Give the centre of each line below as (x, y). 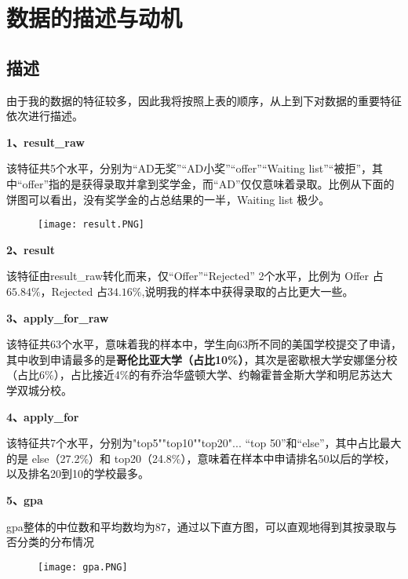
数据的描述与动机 (95, 18)
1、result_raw (46, 142)
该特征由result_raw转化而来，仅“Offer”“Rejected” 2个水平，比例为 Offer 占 (195, 276)
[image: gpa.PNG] (83, 567)
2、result (31, 249)
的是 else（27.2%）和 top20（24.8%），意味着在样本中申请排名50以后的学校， (201, 458)
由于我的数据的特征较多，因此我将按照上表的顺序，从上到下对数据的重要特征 (204, 100)
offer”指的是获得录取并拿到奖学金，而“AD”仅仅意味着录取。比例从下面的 (208, 183)
